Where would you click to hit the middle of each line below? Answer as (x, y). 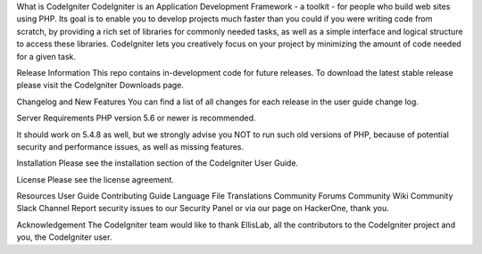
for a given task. (46, 56)
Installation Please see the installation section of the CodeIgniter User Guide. (158, 163)
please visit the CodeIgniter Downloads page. (100, 86)
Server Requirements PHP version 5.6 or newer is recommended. (136, 118)
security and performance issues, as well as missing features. (130, 146)
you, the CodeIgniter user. (64, 237)
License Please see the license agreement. (95, 179)
